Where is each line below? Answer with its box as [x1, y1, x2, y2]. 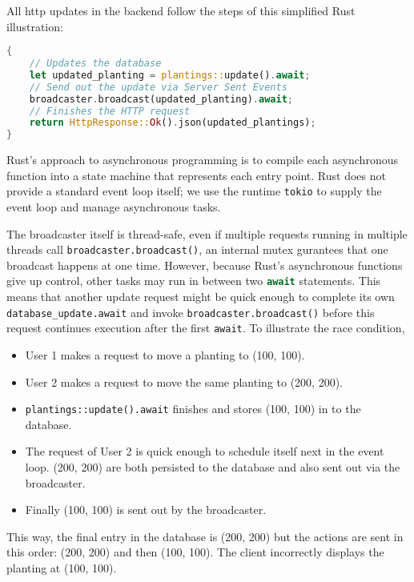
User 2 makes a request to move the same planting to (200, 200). [25, 373, 343, 390]
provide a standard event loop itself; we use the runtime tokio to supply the [6, 183, 382, 199]
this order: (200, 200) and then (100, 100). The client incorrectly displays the [6, 544, 384, 560]
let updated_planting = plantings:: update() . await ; [29, 69, 311, 81]
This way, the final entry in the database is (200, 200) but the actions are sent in [6, 528, 404, 544]
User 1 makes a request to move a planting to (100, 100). [25, 347, 305, 363]
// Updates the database [29, 58, 162, 70]
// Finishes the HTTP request [29, 105, 191, 117]
